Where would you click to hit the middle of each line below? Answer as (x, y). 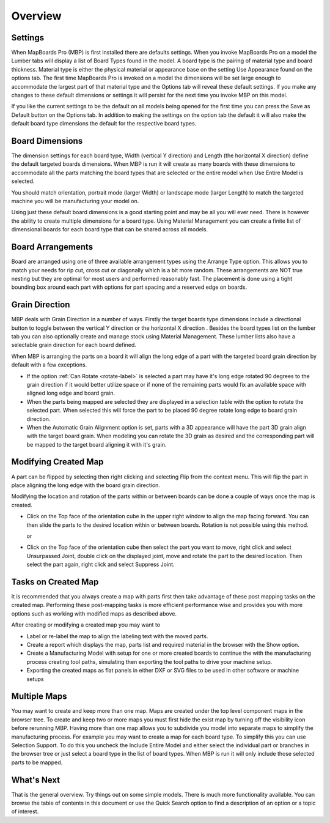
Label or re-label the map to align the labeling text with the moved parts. (117, 636)
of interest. (25, 811)
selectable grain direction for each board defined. (74, 345)
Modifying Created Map (57, 462)
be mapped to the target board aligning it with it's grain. (97, 444)
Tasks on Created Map (55, 582)
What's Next (36, 780)
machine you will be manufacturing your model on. (75, 201)
